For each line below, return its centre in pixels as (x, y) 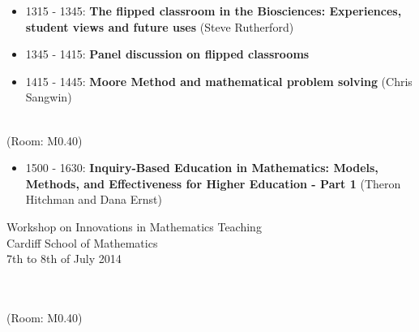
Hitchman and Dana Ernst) (94, 199)
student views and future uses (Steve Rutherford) (160, 26)
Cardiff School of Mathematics (82, 242)
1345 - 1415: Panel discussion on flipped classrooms (167, 54)
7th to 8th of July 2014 (64, 259)
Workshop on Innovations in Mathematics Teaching (134, 226)
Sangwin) (49, 97)
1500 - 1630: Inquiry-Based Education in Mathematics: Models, (202, 168)
